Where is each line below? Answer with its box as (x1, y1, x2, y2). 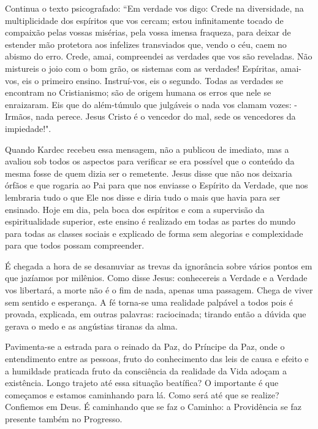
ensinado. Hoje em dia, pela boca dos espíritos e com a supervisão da (5, 203, 265, 215)
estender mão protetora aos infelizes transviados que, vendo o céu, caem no (5, 37, 287, 50)
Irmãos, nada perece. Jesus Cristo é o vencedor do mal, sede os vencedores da (5, 110, 296, 123)
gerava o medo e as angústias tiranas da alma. (5, 319, 178, 332)
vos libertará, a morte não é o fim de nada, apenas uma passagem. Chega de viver (5, 284, 313, 296)
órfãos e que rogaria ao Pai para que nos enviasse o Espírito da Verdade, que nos (5, 179, 308, 191)
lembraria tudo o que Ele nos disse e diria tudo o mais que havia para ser (5, 190, 281, 203)
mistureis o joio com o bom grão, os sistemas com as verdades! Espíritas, (5, 61, 278, 74)
